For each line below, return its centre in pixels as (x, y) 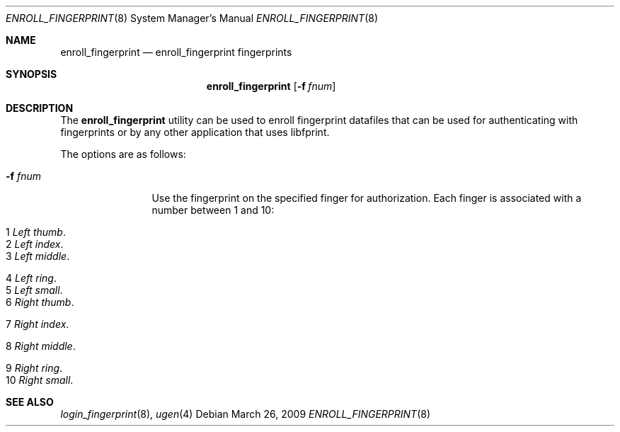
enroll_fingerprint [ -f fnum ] (271, 86)
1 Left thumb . (36, 232)
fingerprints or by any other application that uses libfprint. (195, 132)
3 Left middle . (38, 256)
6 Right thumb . (40, 302)
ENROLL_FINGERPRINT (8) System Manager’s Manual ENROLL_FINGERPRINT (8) (192, 18)
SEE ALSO (30, 402)
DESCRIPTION (40, 108)
